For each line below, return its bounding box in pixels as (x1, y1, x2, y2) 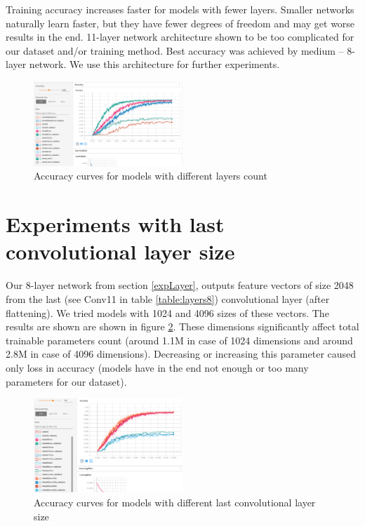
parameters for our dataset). (6, 374, 127, 389)
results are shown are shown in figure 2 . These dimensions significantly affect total (6, 319, 359, 334)
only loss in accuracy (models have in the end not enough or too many (6, 360, 309, 375)
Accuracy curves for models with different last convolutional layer (34, 495, 316, 510)
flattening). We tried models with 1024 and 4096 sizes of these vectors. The (6, 305, 329, 320)
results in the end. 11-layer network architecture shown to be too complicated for (6, 29, 354, 44)
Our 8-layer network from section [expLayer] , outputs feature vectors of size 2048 (6, 278, 354, 292)
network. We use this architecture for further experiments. (29, 57, 280, 72)
